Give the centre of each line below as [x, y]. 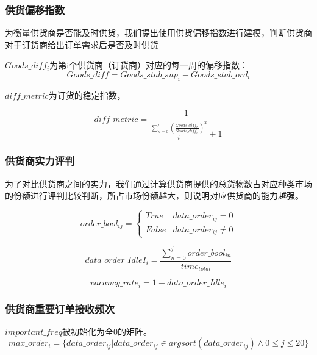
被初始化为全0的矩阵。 [107, 331]
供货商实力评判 [40, 161]
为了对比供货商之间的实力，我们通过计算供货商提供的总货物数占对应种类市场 [158, 183]
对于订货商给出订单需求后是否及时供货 [82, 44]
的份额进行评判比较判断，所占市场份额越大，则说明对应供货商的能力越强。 [154, 195]
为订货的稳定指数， [87, 95]
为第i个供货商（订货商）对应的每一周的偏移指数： [149, 65]
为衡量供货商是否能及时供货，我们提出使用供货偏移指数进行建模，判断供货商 [158, 33]
